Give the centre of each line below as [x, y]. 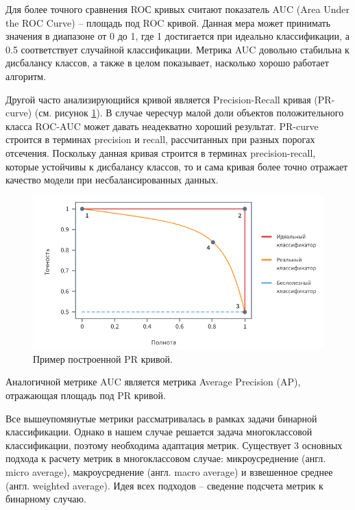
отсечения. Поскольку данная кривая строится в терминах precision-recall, [161, 152]
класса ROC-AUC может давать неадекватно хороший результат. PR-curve [162, 126]
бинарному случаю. [46, 499]
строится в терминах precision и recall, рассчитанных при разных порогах [160, 139]
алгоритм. [26, 76]
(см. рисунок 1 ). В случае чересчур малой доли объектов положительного [189, 113]
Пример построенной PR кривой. [103, 358]
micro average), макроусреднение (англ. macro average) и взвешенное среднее [169, 471]
